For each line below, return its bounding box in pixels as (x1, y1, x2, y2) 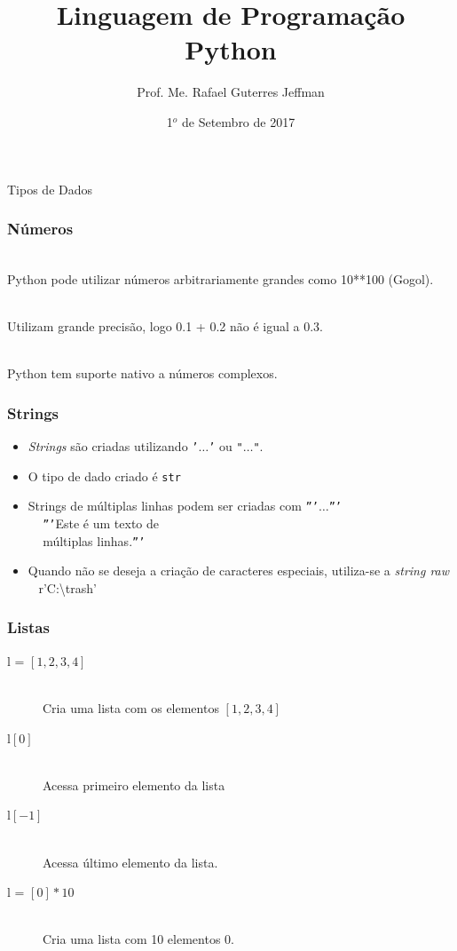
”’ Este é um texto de (43, 514, 159, 533)
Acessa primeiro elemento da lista (43, 775, 225, 794)
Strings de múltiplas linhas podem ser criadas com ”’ (28, 496, 319, 515)
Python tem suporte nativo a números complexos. (7, 364, 278, 383)
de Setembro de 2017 (182, 112, 295, 131)
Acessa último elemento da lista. (43, 852, 218, 871)
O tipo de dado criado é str (28, 466, 181, 485)
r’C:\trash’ (38, 578, 97, 597)
